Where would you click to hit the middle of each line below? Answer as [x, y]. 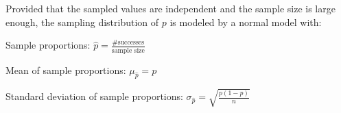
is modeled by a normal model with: [246, 22]
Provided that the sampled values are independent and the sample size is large [170, 8]
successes [131, 42]
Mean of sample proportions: [66, 70]
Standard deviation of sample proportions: [94, 96]
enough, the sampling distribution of [82, 22]
